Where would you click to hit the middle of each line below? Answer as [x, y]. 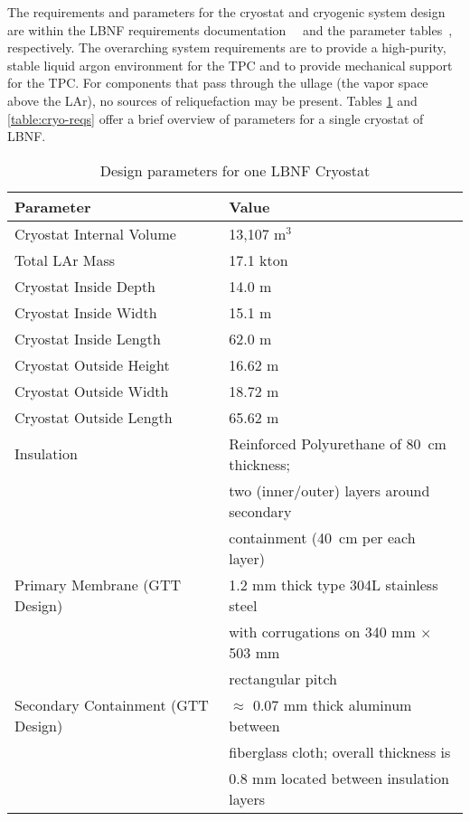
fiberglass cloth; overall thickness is [340, 751]
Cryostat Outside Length [94, 417]
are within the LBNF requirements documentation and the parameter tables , [230, 29]
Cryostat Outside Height [92, 364]
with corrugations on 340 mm [322, 631]
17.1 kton [258, 260]
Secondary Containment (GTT [112, 704]
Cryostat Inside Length [88, 338]
